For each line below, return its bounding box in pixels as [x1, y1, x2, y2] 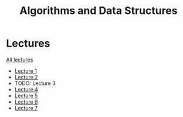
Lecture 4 [14, 86, 38, 93]
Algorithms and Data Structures [19, 4, 178, 17]
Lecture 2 [14, 73, 38, 80]
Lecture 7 [14, 104, 38, 111]
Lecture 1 [14, 67, 37, 74]
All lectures [6, 56, 33, 63]
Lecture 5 [14, 92, 38, 99]
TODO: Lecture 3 [14, 80, 56, 87]
